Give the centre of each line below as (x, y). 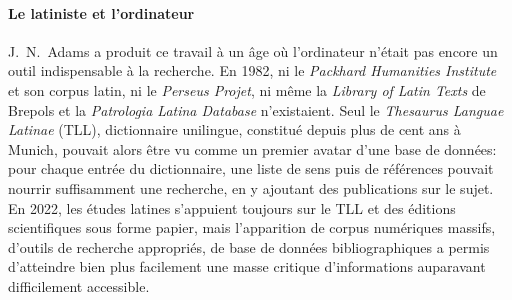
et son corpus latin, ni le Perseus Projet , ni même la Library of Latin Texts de (247, 89)
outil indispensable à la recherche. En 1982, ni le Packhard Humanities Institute (252, 70)
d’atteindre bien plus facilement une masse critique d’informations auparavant (247, 266)
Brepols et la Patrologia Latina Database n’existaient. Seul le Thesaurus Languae (256, 109)
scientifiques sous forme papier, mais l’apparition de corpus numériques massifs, (252, 227)
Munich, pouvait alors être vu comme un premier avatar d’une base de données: (252, 148)
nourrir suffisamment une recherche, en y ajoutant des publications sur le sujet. (251, 187)
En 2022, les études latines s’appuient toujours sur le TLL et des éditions (232, 207)
